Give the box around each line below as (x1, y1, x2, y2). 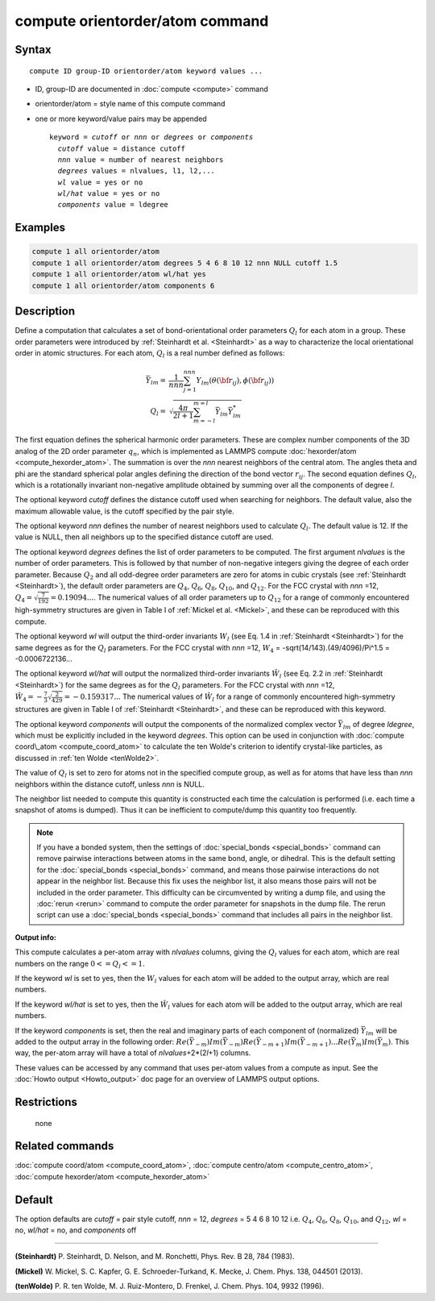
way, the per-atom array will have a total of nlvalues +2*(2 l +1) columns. (14, 1048, 251, 1058)
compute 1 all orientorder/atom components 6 (31, 281, 215, 290)
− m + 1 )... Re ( (306, 1037, 351, 1048)
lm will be (365, 1025, 398, 1037)
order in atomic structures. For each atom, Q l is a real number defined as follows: (14, 347, 285, 360)
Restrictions (14, 1095, 78, 1108)
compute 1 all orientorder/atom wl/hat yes (31, 270, 207, 279)
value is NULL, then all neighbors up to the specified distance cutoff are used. (14, 532, 274, 542)
